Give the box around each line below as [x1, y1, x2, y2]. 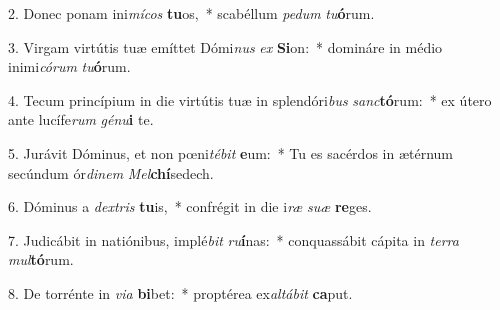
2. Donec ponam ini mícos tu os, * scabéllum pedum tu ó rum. [8, 3, 375, 23]
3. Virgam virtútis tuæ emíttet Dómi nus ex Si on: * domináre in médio [8, 36, 443, 57]
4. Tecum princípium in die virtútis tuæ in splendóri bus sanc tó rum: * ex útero [8, 89, 492, 110]
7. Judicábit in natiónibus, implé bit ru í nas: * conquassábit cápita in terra [8, 229, 459, 250]
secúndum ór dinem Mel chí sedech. [8, 162, 214, 183]
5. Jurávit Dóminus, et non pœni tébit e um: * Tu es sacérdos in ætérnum [8, 142, 453, 163]
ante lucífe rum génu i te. [8, 109, 154, 130]
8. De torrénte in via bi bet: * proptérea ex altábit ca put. [8, 282, 353, 303]
